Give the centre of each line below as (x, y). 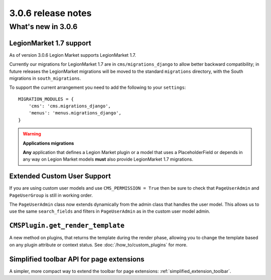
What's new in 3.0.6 (43, 27)
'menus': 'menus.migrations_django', (75, 113)
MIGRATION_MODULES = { (46, 99)
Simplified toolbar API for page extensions (77, 259)
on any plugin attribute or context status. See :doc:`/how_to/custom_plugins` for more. (98, 245)
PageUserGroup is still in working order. (51, 195)
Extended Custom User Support (60, 176)
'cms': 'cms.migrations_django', (70, 106)
